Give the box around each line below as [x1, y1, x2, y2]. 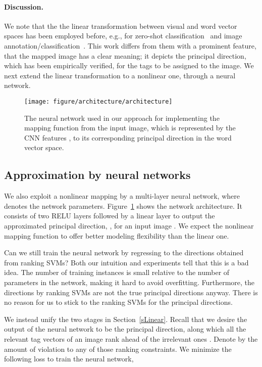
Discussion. [4, 1, 43, 12]
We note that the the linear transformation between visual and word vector [4, 20, 237, 31]
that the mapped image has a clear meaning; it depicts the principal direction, [4, 50, 246, 61]
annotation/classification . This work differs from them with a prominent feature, [4, 40, 256, 51]
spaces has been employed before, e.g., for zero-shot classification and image [4, 30, 242, 41]
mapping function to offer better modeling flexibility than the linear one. [4, 230, 229, 241]
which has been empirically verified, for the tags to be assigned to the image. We [4, 60, 254, 71]
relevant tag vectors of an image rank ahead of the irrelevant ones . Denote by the [4, 333, 258, 344]
